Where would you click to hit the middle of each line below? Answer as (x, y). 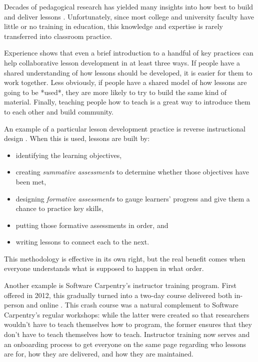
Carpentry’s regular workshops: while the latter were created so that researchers (127, 314)
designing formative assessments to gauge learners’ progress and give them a (133, 198)
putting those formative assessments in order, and (92, 225)
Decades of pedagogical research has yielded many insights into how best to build (129, 6)
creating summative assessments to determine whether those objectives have (132, 172)
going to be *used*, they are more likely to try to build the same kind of (115, 92)
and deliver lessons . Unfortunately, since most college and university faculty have (129, 16)
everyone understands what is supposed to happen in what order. (104, 268)
